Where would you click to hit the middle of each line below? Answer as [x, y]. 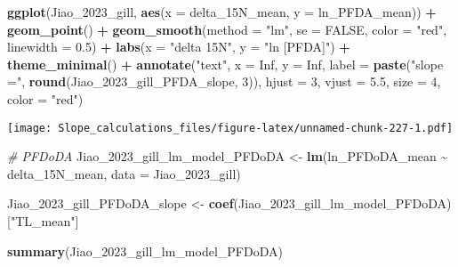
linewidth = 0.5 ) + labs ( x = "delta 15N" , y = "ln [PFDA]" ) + [179, 47]
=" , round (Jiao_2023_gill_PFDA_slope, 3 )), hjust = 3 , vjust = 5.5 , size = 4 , [224, 81]
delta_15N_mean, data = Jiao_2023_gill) [124, 173]
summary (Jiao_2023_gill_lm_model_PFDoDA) [145, 251]
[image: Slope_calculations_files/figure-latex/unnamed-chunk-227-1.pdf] [230, 128]
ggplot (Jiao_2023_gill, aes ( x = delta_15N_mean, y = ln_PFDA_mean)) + [222, 12]
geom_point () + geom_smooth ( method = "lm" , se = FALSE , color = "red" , [227, 29]
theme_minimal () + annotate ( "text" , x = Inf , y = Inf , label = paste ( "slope [225, 64]
